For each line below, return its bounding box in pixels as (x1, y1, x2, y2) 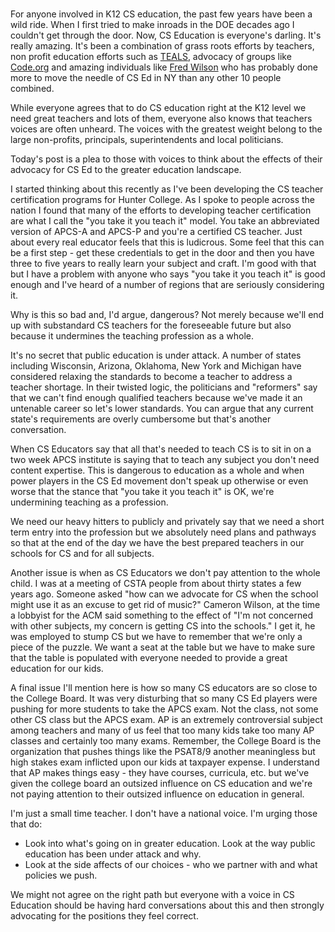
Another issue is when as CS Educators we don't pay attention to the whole (10, 567, 321, 579)
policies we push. (24, 869, 98, 882)
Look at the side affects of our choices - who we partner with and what (24, 859, 318, 871)
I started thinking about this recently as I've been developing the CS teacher (10, 183, 324, 195)
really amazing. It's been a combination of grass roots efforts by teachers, (10, 40, 315, 52)
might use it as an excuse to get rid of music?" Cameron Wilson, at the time (10, 599, 321, 611)
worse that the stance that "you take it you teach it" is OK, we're (10, 486, 275, 498)
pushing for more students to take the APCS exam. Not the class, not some (10, 703, 319, 715)
